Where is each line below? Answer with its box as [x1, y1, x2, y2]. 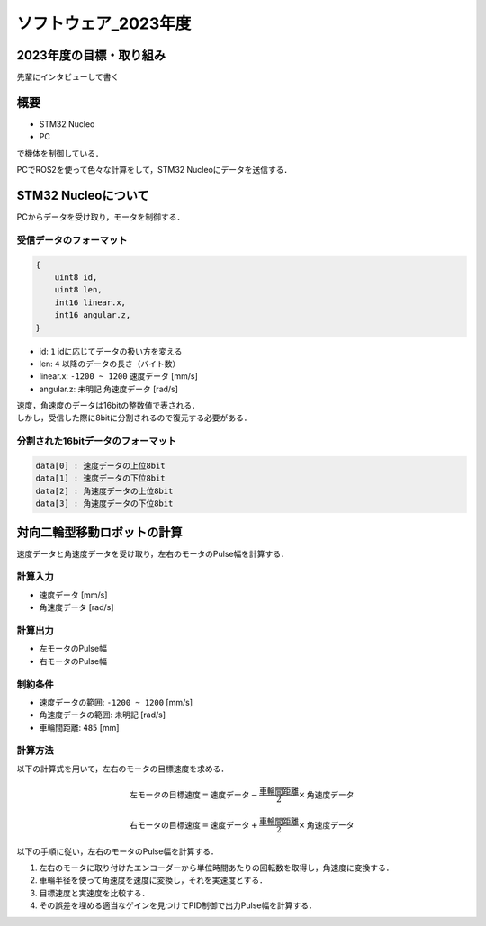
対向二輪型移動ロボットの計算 [16, 525, 183, 540]
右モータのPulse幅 [39, 655, 108, 666]
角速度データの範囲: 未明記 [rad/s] [39, 709, 166, 720]
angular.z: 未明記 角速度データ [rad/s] [39, 383, 179, 394]
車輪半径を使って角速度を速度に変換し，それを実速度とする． [39, 875, 267, 886]
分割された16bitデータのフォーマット [16, 435, 177, 447]
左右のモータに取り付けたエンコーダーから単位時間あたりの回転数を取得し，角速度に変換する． [39, 862, 394, 873]
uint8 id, [54, 272, 98, 283]
